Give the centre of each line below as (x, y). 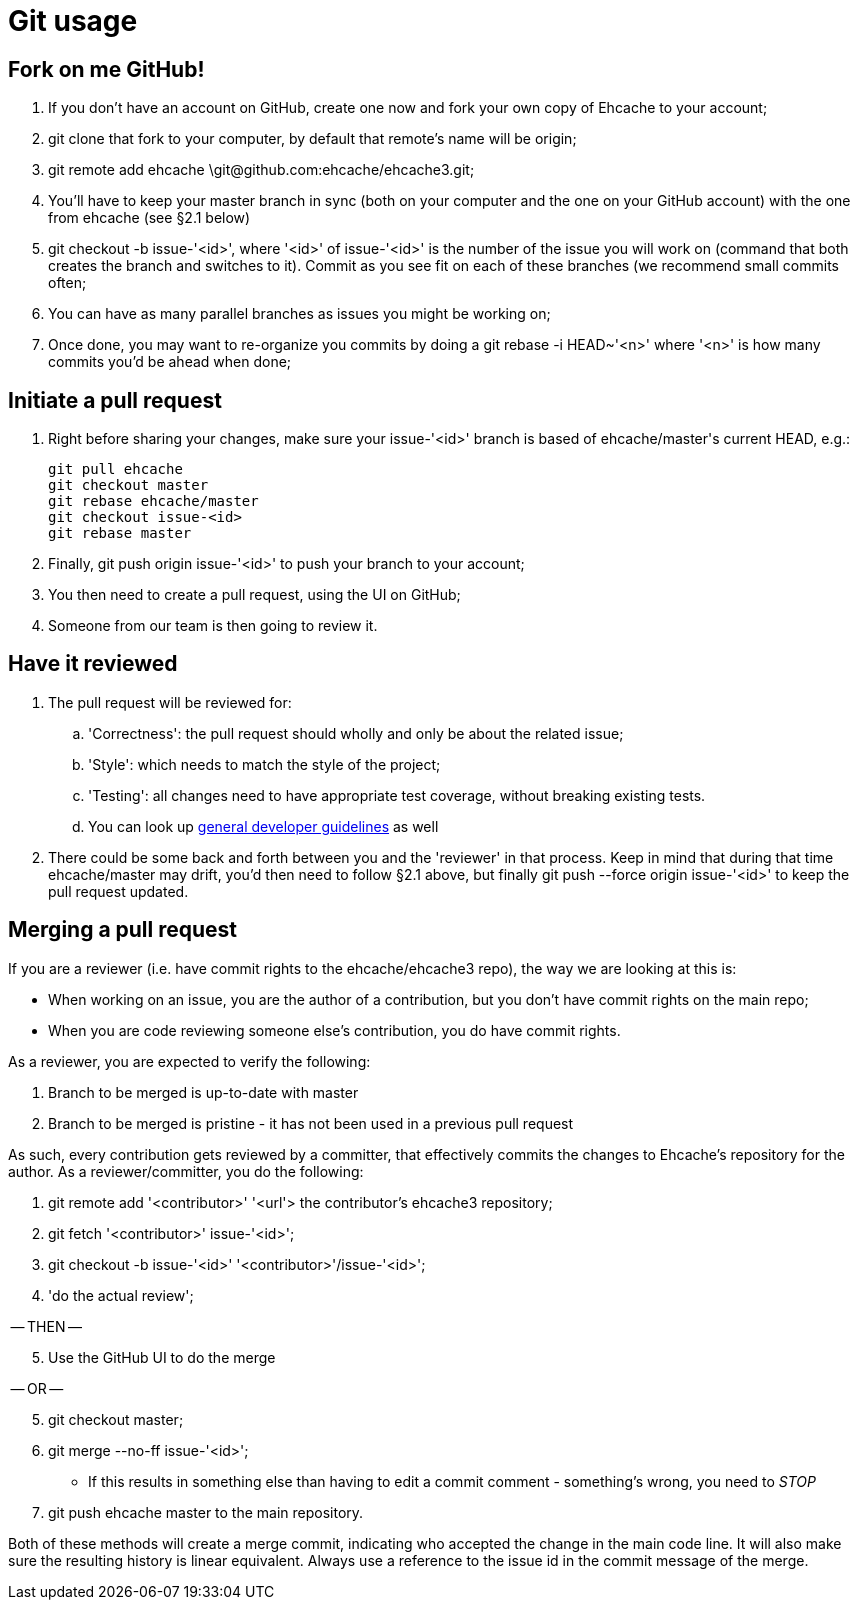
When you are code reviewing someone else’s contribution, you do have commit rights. (334, 1030)
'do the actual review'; (121, 1295)
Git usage (73, 21)
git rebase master (120, 533)
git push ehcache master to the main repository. (206, 1512)
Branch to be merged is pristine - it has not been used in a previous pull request (311, 1123)
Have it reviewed (93, 664)
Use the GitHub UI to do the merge (162, 1357)
